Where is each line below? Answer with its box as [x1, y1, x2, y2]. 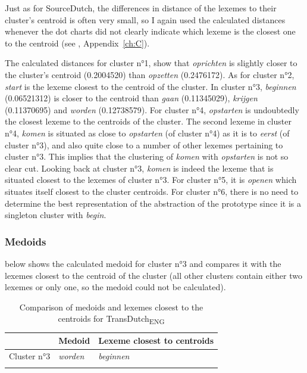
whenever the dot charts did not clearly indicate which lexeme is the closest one [5, 25, 296, 38]
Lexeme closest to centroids [98, 334, 214, 347]
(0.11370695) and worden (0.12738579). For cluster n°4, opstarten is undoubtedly [5, 103, 299, 116]
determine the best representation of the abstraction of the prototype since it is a [5, 197, 301, 209]
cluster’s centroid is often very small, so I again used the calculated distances [5, 13, 286, 26]
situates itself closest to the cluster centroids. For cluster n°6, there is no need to [5, 185, 299, 197]
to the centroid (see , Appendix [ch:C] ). [5, 36, 150, 49]
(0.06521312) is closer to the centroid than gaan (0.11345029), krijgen [5, 92, 258, 104]
